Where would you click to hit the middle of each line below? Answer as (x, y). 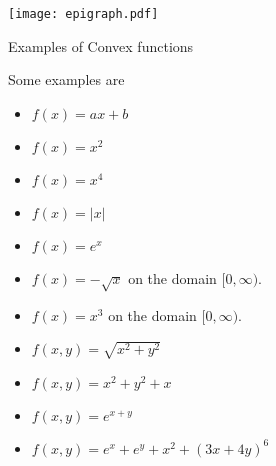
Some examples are (66, 79)
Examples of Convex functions (101, 45)
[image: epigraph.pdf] (83, 14)
